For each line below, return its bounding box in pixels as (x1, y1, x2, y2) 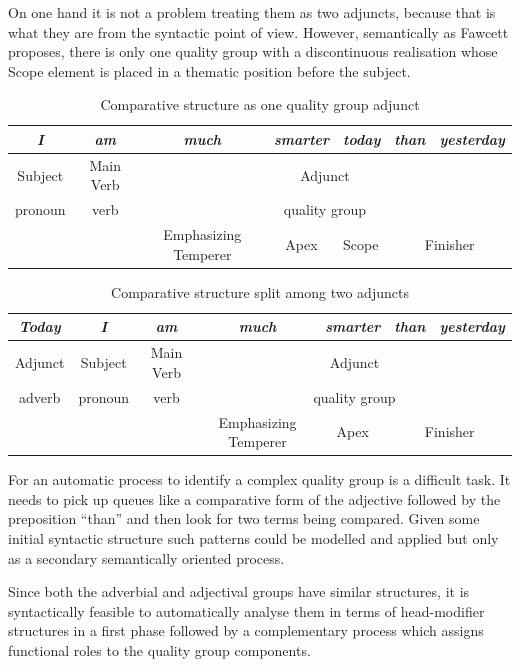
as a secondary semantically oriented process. (8, 547, 285, 568)
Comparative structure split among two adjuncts (111, 281, 409, 302)
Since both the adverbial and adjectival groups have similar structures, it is (8, 581, 470, 602)
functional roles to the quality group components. (8, 639, 311, 660)
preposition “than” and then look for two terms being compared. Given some (8, 508, 480, 529)
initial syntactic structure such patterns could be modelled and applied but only (8, 527, 499, 548)
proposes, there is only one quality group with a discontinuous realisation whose (8, 41, 498, 62)
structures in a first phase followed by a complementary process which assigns (8, 620, 484, 641)
